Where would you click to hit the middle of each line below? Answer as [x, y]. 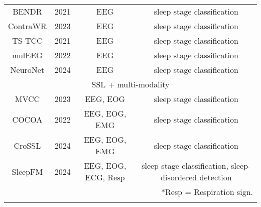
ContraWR [27, 26]
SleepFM [27, 171]
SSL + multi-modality [130, 84]
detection [216, 177]
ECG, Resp [105, 177]
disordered [179, 177]
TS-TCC [27, 40]
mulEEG [27, 55]
